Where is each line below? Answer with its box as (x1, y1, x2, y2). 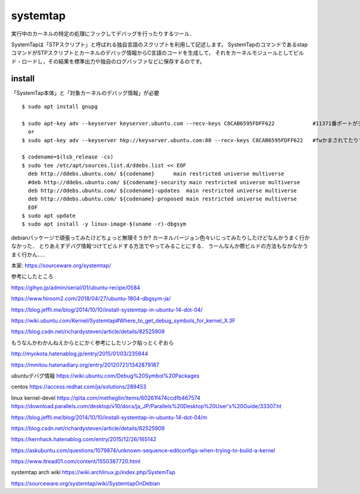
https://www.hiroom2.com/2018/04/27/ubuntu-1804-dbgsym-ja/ (11, 295, 171, 303)
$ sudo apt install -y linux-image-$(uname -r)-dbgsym (22, 221, 187, 227)
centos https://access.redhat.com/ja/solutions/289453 (11, 383, 146, 390)
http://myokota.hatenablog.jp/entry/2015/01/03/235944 (11, 350, 148, 357)
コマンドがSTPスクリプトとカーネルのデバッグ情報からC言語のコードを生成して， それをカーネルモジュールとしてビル (11, 49, 304, 56)
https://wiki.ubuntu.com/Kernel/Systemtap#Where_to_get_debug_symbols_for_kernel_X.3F (11, 317, 236, 324)
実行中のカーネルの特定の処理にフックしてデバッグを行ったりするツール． (11, 30, 195, 37)
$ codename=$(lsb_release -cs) (22, 154, 114, 160)
